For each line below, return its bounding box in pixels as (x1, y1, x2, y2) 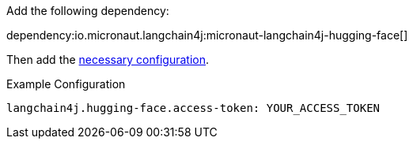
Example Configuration (6, 77, 126, 91)
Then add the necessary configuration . (6, 53, 210, 66)
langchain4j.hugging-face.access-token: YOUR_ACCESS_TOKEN (6, 102, 381, 114)
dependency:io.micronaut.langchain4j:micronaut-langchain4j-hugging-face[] (6, 28, 408, 42)
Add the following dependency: (6, 4, 169, 17)
